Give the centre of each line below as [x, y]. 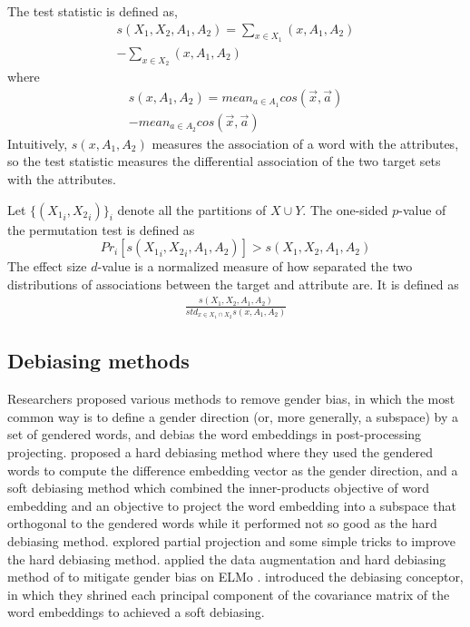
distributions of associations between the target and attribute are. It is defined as [233, 284]
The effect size [47, 266]
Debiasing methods [98, 361]
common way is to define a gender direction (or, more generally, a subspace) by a [233, 416]
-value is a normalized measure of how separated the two [255, 266]
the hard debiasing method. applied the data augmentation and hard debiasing [227, 558]
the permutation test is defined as [101, 229]
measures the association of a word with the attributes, [305, 143]
